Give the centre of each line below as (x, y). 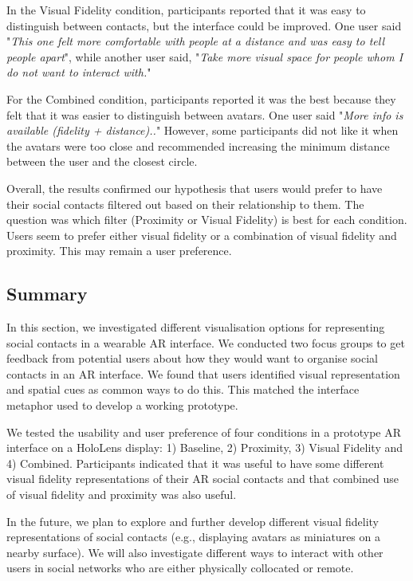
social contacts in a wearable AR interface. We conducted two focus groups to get (206, 342)
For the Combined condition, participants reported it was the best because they (201, 98)
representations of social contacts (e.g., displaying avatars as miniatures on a (193, 537)
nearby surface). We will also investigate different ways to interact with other (195, 552)
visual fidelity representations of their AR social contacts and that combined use (203, 479)
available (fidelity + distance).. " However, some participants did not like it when (203, 130)
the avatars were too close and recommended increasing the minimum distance (198, 145)
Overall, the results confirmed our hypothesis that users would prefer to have (195, 188)
